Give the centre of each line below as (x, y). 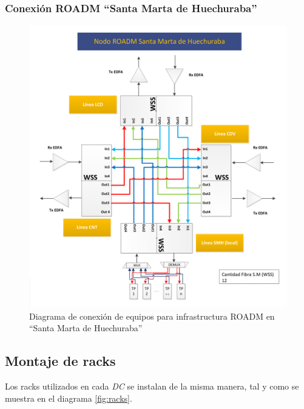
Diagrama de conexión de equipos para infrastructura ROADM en (152, 316)
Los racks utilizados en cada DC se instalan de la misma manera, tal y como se (152, 386)
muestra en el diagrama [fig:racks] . (69, 398)
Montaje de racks (60, 361)
